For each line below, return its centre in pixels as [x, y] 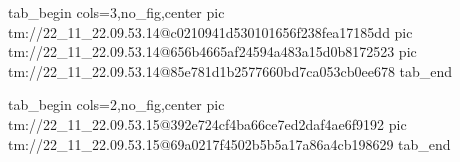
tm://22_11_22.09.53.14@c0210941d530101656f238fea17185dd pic [210, 31]
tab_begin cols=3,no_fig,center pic [116, 12]
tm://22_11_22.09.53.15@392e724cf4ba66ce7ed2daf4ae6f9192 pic [207, 123]
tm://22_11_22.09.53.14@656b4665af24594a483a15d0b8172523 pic [212, 51]
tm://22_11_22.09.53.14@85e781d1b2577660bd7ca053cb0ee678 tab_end [230, 70]
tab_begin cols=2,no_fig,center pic [116, 104]
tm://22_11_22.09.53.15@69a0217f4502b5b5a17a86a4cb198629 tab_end [229, 143]
